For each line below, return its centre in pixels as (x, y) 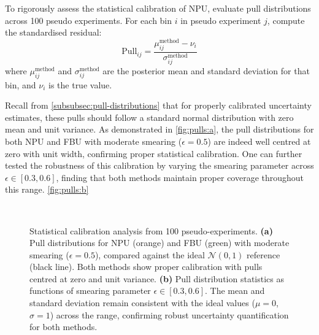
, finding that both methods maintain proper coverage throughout (180, 177)
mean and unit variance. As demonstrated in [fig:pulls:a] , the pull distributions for (159, 129)
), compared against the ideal (150, 254)
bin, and (21, 84)
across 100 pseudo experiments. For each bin (89, 20)
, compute (286, 20)
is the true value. (80, 84)
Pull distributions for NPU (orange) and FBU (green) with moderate (159, 243)
